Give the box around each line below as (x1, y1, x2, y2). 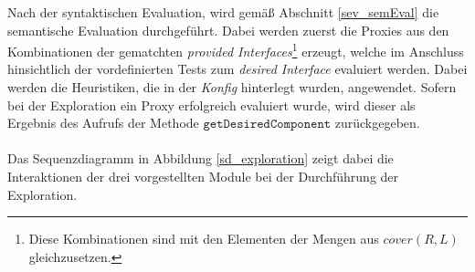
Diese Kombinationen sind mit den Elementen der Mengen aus (28, 229, 379, 248)
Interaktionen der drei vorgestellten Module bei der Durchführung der (7, 167, 399, 185)
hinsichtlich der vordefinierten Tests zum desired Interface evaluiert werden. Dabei (7, 59, 468, 78)
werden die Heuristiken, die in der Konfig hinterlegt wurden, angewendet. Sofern (7, 78, 457, 97)
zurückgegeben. (334, 113, 420, 132)
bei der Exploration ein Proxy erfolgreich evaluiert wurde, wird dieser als (7, 95, 416, 114)
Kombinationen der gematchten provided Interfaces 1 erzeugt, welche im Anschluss (7, 39, 464, 60)
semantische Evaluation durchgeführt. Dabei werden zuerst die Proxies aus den (7, 20, 449, 39)
